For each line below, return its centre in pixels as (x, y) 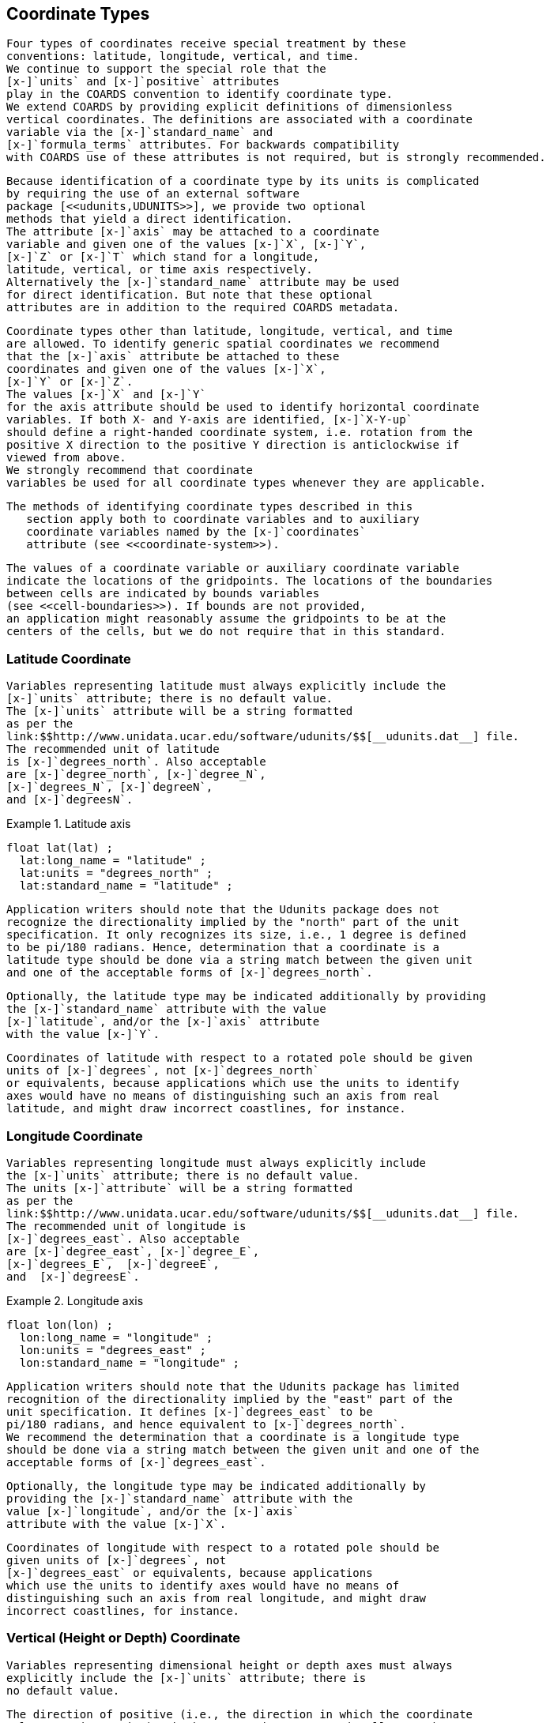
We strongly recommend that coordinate (130, 470)
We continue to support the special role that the (166, 69)
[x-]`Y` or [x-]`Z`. (70, 382)
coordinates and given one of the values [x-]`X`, (166, 369)
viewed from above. (66, 458)
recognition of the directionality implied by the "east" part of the (230, 1399)
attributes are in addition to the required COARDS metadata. (203, 308)
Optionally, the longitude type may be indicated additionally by (217, 1486)
